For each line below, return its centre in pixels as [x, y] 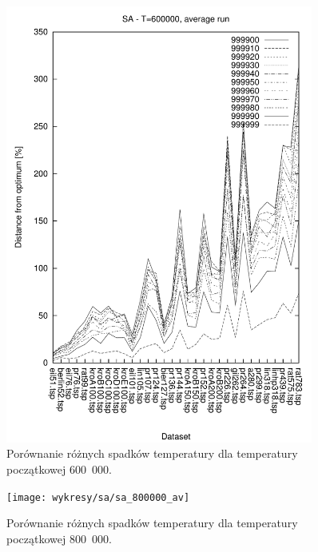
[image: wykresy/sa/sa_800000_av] [98, 497]
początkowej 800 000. [59, 538]
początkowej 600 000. [59, 469]
